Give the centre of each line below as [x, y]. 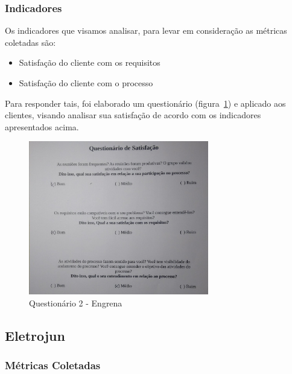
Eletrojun [35, 335]
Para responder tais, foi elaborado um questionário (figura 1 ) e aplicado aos [145, 103]
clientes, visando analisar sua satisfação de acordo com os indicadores [133, 115]
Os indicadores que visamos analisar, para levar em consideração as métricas [146, 30]
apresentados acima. [42, 126]
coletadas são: [30, 42]
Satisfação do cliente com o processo [86, 83]
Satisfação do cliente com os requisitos [90, 62]
